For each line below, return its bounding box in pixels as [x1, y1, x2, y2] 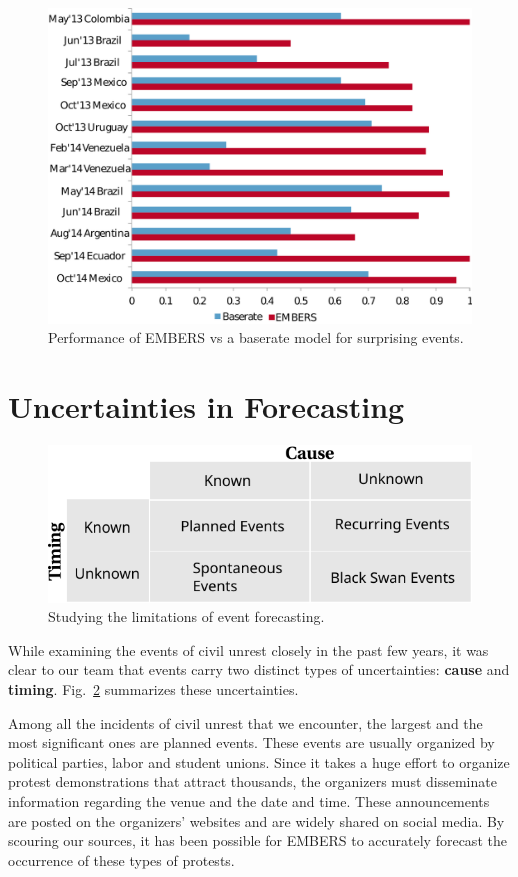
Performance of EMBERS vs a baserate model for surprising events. [48, 327, 464, 348]
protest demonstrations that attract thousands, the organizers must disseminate [8, 771, 497, 792]
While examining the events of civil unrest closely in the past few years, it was [8, 639, 489, 660]
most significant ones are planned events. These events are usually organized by [8, 732, 495, 753]
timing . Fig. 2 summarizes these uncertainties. [8, 678, 299, 699]
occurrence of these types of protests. [8, 849, 235, 870]
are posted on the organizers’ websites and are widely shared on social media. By [8, 810, 505, 831]
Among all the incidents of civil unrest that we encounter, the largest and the [8, 712, 483, 733]
